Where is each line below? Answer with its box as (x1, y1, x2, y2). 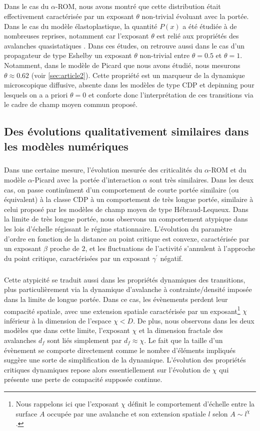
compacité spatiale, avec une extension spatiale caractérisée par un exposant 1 (4, 304, 240, 316)
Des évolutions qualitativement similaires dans (4, 123, 249, 139)
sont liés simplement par (47, 334, 122, 345)
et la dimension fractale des (138, 325, 223, 335)
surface (15, 408, 37, 418)
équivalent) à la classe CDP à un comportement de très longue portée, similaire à (4, 194, 253, 204)
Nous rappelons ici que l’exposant (15, 398, 119, 408)
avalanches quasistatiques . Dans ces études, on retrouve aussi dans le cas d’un (4, 40, 244, 50)
